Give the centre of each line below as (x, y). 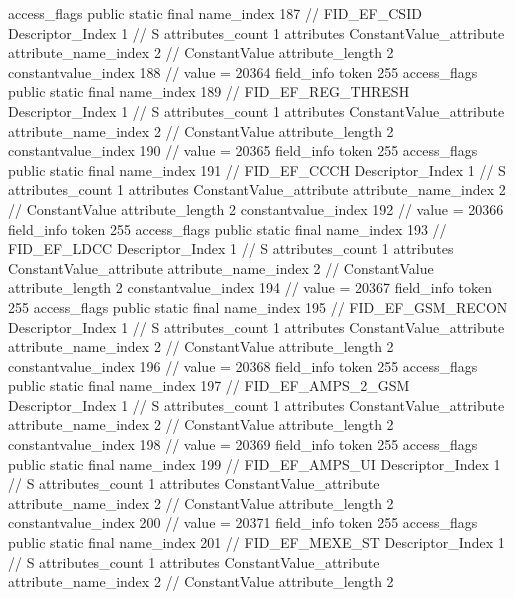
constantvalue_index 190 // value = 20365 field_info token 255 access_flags (243, 150)
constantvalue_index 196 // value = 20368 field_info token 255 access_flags (243, 365)
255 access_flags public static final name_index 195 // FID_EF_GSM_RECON (258, 306)
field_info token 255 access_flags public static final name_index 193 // (227, 228)
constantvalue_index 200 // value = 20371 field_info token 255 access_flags (243, 522)
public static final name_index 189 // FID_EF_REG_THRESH (209, 91)
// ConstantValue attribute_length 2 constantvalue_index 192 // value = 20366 (256, 208)
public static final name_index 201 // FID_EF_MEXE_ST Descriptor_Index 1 (256, 542)
